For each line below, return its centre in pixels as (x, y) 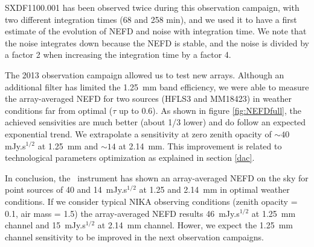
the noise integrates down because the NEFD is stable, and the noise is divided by (157, 42)
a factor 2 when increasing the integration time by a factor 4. (118, 55)
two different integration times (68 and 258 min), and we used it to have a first (151, 19)
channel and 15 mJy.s (45, 225)
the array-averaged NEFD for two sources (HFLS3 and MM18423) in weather (149, 98)
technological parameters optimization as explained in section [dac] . (130, 158)
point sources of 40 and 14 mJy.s (66, 189)
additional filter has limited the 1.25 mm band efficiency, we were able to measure (157, 86)
